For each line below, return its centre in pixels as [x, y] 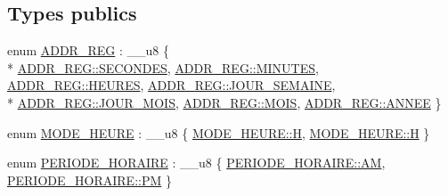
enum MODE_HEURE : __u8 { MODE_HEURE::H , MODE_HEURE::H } [219, 132]
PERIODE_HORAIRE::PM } [90, 180]
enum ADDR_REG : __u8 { [88, 50]
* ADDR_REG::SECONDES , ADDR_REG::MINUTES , [163, 67]
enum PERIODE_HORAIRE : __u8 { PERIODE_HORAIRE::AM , [196, 163]
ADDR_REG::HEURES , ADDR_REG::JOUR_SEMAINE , [171, 85]
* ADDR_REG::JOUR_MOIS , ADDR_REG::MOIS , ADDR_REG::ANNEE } [224, 102]
